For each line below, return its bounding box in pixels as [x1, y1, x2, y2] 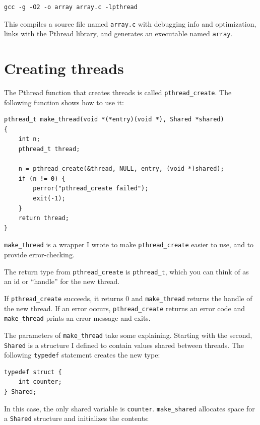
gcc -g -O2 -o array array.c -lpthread [4, 4, 138, 11]
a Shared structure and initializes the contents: [4, 413, 149, 423]
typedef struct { [4, 368, 62, 376]
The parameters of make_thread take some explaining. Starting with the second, [4, 329, 252, 340]
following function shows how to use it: [4, 97, 124, 107]
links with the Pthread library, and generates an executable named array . [4, 28, 233, 39]
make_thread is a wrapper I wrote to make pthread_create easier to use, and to [4, 239, 254, 250]
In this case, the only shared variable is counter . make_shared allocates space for [4, 403, 255, 413]
